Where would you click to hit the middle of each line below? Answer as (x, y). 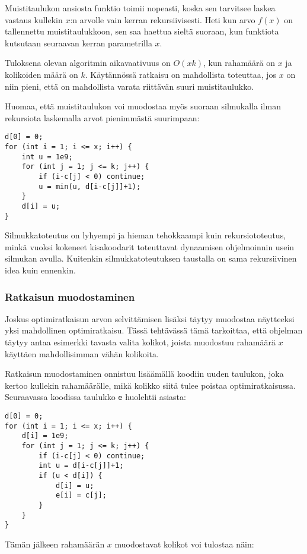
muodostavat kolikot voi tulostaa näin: (184, 544)
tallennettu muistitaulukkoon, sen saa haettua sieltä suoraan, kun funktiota (142, 31)
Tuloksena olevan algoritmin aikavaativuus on (88, 63)
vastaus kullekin (34, 19)
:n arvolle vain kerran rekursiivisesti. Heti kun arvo (163, 19)
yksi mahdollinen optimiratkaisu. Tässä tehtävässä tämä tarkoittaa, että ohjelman (154, 330)
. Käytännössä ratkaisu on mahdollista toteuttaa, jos (181, 74)
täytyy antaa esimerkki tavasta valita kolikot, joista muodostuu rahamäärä (140, 342)
